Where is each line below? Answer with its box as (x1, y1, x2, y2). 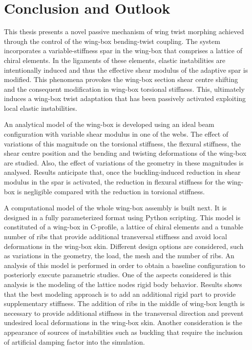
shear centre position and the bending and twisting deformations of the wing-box (4, 148, 247, 158)
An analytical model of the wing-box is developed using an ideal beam (4, 119, 214, 129)
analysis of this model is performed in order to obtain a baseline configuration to (4, 260, 246, 270)
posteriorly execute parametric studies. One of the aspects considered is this (4, 269, 231, 280)
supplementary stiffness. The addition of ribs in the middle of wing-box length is (4, 298, 245, 309)
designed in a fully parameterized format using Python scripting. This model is (4, 212, 241, 222)
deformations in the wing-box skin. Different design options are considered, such (4, 241, 244, 251)
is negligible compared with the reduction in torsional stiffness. (17, 186, 205, 196)
